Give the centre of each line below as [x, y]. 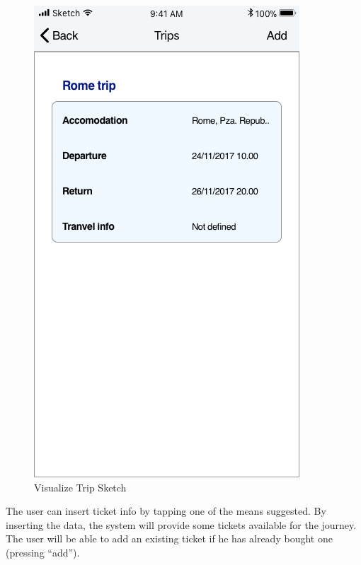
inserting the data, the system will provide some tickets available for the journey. [181, 524]
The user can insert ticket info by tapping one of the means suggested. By [166, 511]
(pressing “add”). [43, 552]
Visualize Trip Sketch [80, 487]
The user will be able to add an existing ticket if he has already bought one [169, 538]
